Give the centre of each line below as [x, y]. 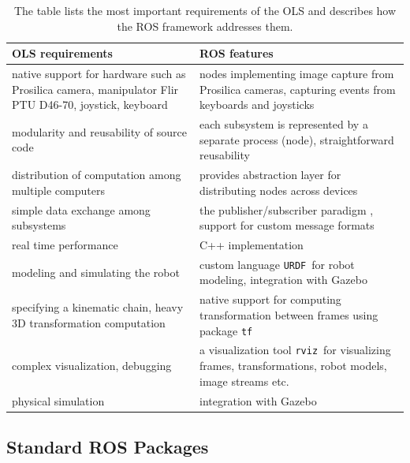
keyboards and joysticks [257, 105]
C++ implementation [252, 244]
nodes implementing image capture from [297, 74]
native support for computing [270, 299]
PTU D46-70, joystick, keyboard [90, 105]
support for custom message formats [287, 225]
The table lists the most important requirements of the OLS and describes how [205, 10]
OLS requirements [62, 53]
